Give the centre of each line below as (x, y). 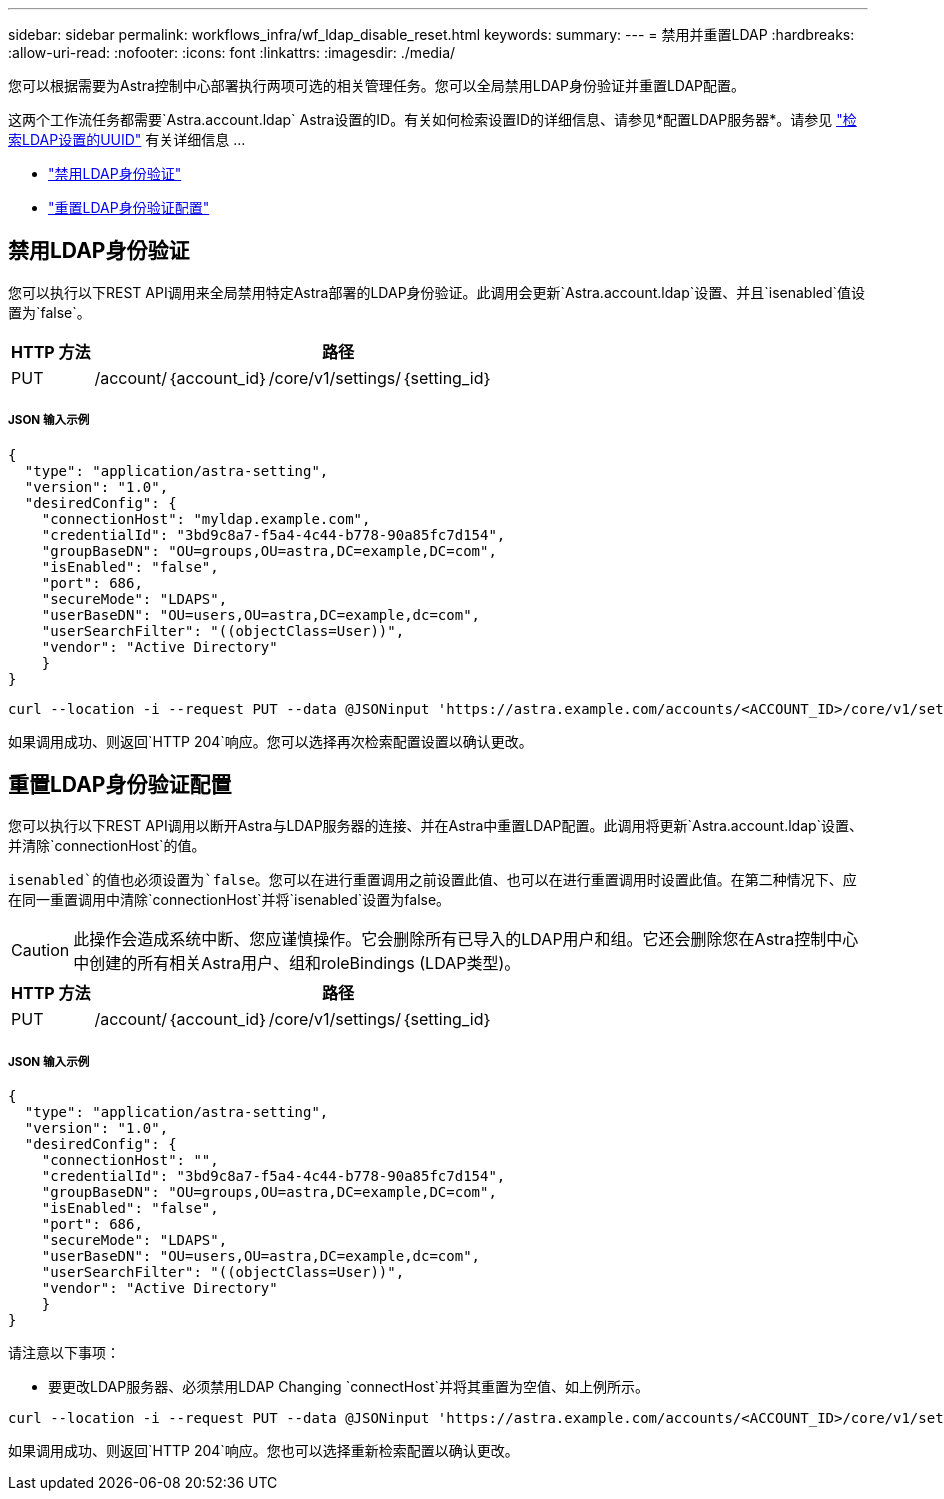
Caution (40, 950)
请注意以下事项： (64, 1353)
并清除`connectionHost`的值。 (107, 846)
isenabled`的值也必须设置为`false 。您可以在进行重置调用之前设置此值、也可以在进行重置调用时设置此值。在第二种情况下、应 (432, 880)
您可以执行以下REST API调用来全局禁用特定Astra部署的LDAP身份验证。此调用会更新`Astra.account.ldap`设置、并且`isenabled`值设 (437, 292)
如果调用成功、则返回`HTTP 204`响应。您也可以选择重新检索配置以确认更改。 (263, 1451)
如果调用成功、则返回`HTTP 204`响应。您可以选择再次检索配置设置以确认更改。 (270, 741)
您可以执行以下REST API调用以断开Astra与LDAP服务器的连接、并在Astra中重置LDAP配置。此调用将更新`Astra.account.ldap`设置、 (436, 826)
